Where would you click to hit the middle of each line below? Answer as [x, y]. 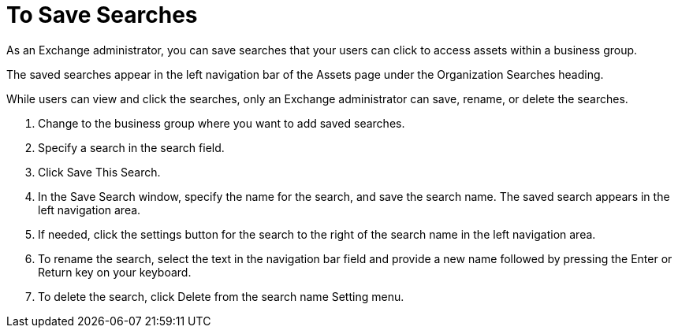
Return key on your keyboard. [115, 272]
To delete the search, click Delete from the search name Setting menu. [221, 296]
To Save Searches [102, 15]
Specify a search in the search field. [131, 147]
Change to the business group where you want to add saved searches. [222, 123]
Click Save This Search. [99, 172]
